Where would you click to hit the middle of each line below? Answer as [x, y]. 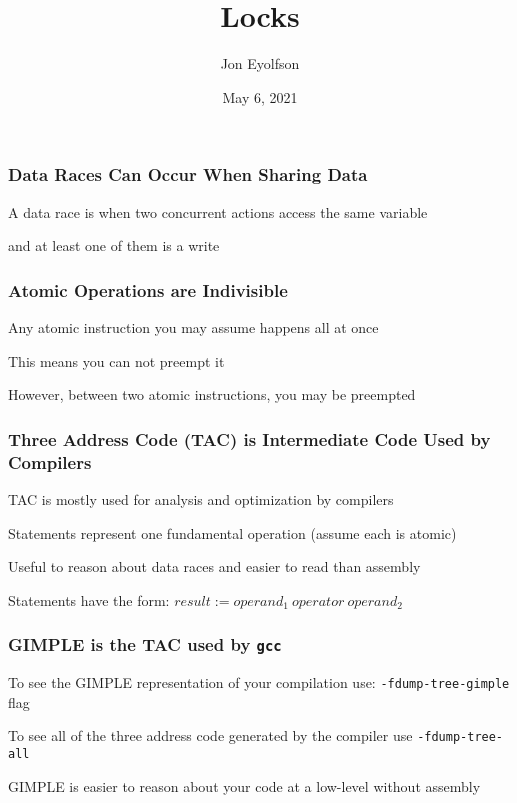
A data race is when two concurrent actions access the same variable [218, 211]
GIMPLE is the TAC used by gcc [145, 644]
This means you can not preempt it [116, 360]
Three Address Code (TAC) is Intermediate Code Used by [249, 438]
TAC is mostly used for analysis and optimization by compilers [201, 498]
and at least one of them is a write [114, 245]
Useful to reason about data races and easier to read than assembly [214, 566]
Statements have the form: [89, 599]
